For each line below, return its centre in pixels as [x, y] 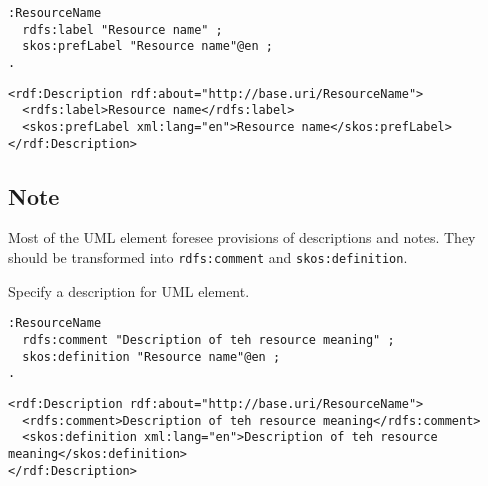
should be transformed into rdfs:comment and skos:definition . [208, 257]
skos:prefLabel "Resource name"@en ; [147, 46]
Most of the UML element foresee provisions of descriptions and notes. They [242, 237]
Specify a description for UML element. [129, 290]
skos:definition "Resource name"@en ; [151, 356]
